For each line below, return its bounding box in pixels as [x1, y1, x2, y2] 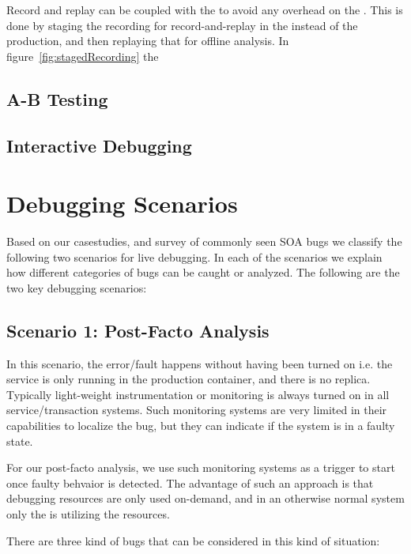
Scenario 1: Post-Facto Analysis [6, 318, 270, 342]
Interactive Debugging [6, 133, 192, 157]
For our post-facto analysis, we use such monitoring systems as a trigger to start [6, 459, 395, 476]
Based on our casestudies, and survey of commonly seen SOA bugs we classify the [6, 233, 402, 250]
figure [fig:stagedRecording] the [6, 47, 159, 64]
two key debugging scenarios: [6, 279, 147, 296]
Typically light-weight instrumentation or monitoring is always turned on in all [6, 386, 390, 402]
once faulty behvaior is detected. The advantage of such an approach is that [6, 474, 374, 491]
